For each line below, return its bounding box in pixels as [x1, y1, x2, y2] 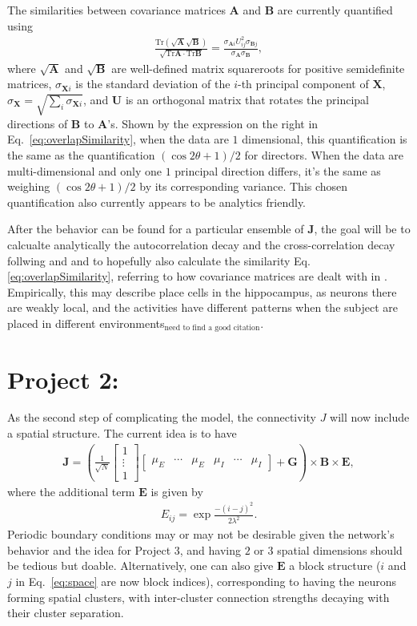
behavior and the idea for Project [7, 541, 171, 558]
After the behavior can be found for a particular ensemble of [7, 220, 304, 237]
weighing [7, 178, 50, 195]
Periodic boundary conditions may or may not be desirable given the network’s [7, 526, 395, 543]
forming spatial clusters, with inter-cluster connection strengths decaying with [7, 588, 390, 605]
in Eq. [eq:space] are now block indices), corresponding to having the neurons [15, 572, 396, 589]
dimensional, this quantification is [242, 131, 407, 147]
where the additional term [7, 483, 135, 499]
